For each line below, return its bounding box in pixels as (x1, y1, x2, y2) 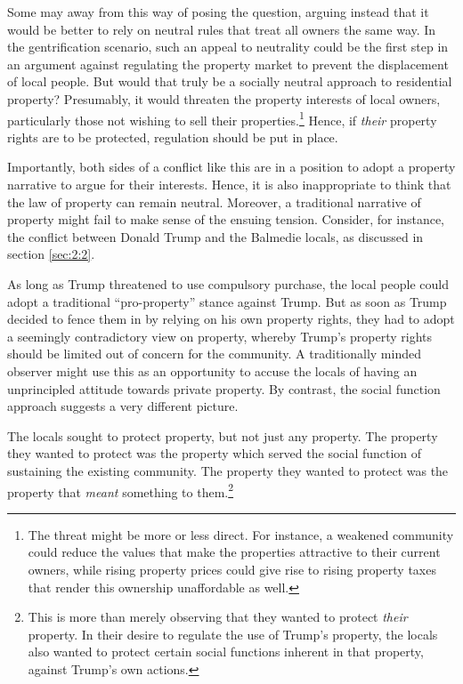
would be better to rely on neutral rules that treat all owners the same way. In (7, 20, 436, 38)
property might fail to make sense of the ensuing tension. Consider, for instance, (7, 210, 445, 229)
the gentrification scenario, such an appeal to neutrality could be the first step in (7, 37, 449, 56)
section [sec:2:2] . (7, 245, 95, 263)
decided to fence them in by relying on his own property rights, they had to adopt (7, 310, 455, 328)
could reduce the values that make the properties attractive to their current (28, 543, 441, 561)
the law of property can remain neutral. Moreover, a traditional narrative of (7, 192, 421, 211)
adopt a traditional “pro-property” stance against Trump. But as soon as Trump (7, 292, 447, 310)
